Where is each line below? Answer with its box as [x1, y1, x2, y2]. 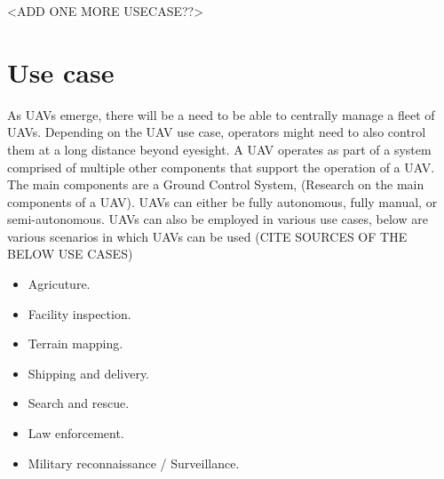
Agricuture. [28, 275, 91, 293]
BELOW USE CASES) [7, 244, 133, 263]
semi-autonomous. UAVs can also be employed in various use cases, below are [7, 210, 428, 228]
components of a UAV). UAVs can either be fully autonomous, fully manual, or [7, 192, 438, 211]
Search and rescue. [28, 394, 130, 412]
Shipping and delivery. [28, 363, 150, 382]
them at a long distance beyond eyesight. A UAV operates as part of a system [7, 140, 432, 158]
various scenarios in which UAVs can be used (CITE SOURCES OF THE [7, 227, 408, 245]
